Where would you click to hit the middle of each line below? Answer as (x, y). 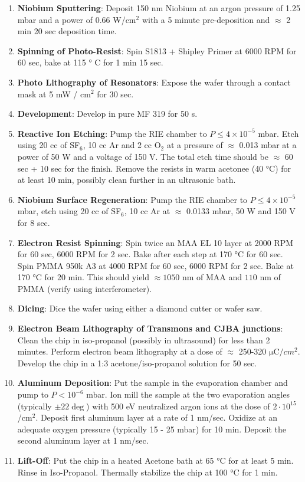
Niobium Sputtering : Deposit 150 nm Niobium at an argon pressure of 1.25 (159, 8)
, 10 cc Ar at (147, 211)
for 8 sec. (34, 222)
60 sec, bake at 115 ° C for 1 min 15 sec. (90, 62)
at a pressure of (195, 145)
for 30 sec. (115, 94)
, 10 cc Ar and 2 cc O (122, 145)
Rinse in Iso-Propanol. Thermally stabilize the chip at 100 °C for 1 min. (147, 472)
